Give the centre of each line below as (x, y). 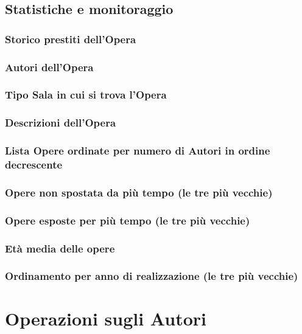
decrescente (34, 164)
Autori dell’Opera (49, 67)
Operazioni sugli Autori (106, 318)
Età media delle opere (60, 248)
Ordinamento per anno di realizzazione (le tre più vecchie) (152, 276)
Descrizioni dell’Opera (61, 123)
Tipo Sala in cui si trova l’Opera (86, 95)
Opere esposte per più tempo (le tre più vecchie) (128, 220)
